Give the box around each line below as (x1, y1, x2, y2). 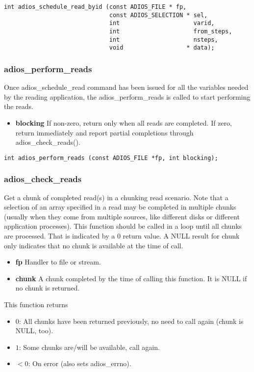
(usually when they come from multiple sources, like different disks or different (4, 211, 240, 221)
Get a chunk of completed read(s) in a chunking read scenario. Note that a (4, 192, 229, 202)
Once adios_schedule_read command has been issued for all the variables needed (4, 82, 249, 92)
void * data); (109, 44, 215, 52)
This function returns (4, 299, 68, 309)
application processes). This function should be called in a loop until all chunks (4, 221, 242, 231)
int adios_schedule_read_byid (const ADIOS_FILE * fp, (4, 3, 187, 10)
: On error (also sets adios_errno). (28, 358, 131, 369)
